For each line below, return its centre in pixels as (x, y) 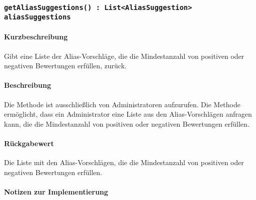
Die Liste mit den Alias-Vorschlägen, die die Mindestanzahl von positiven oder (124, 162)
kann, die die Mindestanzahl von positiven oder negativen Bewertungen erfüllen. (127, 123)
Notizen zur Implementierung (56, 192)
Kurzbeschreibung (36, 37)
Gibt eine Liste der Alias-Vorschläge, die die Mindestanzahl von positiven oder (124, 56)
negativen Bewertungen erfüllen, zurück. (65, 66)
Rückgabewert (29, 143)
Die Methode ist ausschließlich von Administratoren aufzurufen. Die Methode (122, 104)
